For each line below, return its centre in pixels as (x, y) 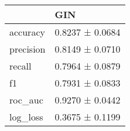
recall (20, 66)
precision (28, 49)
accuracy (27, 32)
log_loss (26, 117)
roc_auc (26, 100)
